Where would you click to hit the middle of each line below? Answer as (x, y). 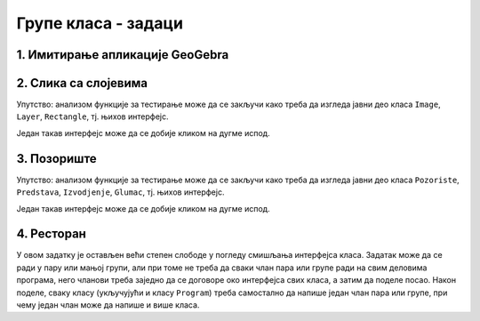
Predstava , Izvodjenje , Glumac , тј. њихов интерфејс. (120, 192)
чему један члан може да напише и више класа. (108, 305)
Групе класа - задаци (100, 23)
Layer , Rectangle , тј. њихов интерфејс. (92, 116)
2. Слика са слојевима (82, 83)
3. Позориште (56, 159)
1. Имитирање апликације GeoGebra (123, 55)
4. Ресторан (51, 234)
